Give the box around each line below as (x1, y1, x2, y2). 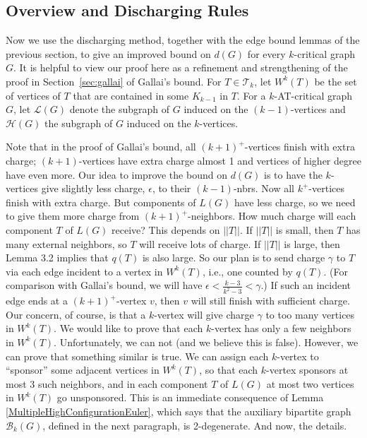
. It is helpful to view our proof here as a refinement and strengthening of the (13, 60, 348, 75)
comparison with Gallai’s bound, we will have (6, 278, 203, 292)
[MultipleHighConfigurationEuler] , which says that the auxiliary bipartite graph (6, 403, 351, 418)
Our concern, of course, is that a (6, 307, 146, 321)
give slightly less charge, (41, 181, 145, 196)
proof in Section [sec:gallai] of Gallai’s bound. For (6, 73, 222, 88)
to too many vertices (265, 307, 355, 321)
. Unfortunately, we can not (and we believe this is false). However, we (54, 334, 359, 349)
